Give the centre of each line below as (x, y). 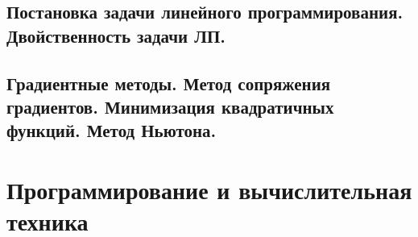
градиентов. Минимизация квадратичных (170, 106)
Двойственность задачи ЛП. (116, 35)
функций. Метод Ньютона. (112, 130)
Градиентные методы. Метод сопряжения (169, 83)
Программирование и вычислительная (209, 189)
